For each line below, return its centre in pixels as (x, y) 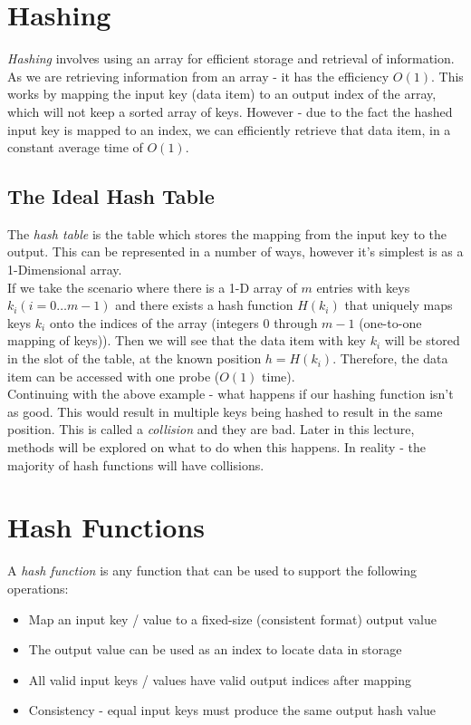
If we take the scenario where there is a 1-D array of (152, 287)
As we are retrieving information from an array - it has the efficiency (198, 76)
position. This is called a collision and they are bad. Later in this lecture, (211, 429)
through (296, 322)
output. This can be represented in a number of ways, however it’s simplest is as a (235, 251)
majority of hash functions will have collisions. (136, 464)
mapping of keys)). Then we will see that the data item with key (187, 340)
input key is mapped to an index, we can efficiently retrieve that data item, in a (229, 129)
